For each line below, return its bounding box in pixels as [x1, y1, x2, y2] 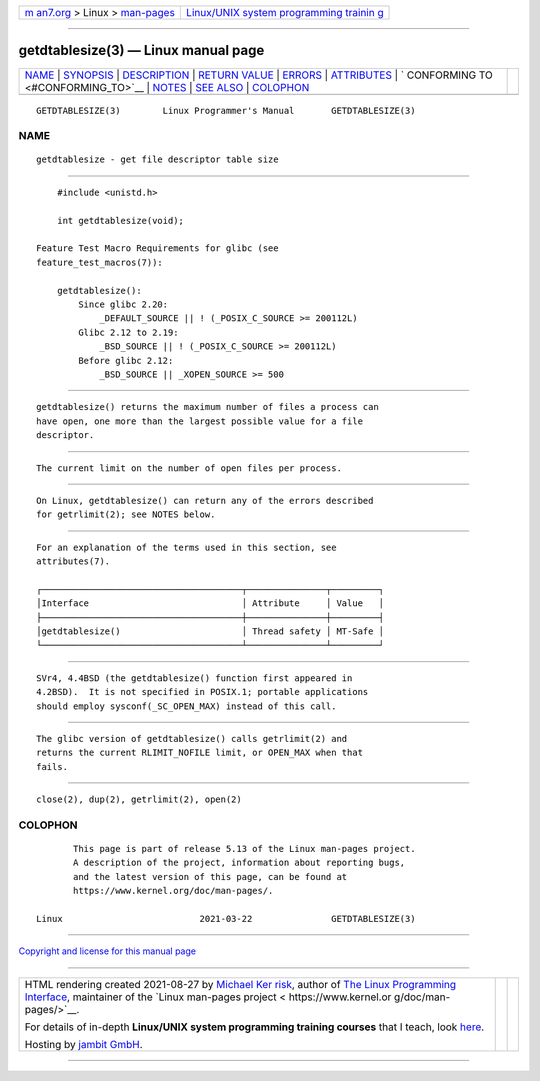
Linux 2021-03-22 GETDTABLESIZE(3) [36, 913, 416, 925]
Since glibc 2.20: [78, 298, 169, 310]
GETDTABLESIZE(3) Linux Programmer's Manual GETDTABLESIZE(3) [36, 105, 416, 116]
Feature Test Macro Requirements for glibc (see [36, 243, 279, 254]
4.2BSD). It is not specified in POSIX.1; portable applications [36, 686, 369, 698]
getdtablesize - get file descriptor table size [36, 154, 279, 165]
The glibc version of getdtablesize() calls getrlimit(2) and [36, 733, 348, 744]
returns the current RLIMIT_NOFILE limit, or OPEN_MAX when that [36, 747, 364, 759]
